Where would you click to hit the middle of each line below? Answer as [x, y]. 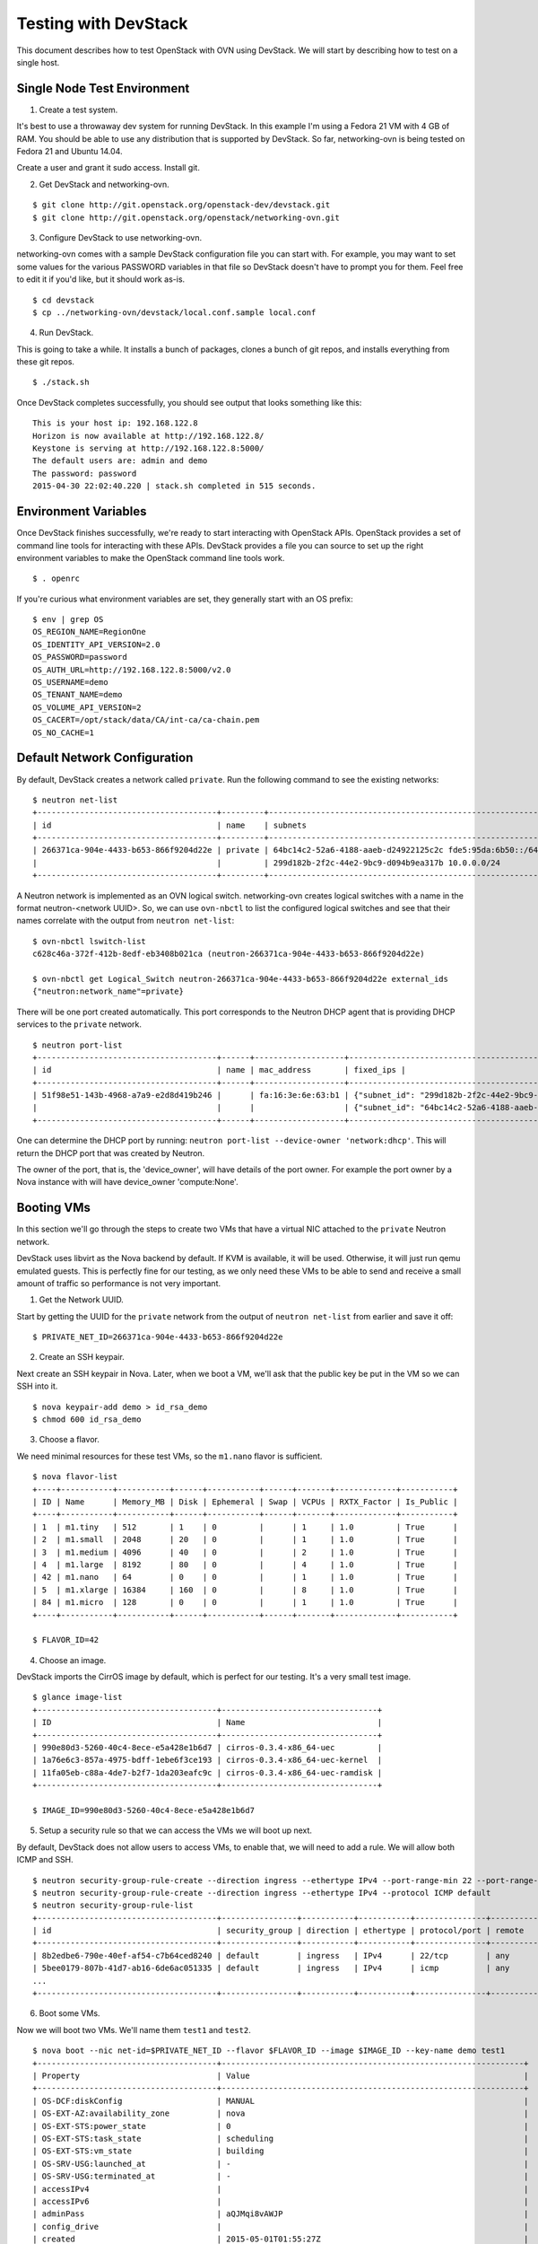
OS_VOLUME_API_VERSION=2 [87, 707]
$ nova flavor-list [75, 1477]
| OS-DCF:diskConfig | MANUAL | [281, 2101]
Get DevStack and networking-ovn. [104, 184]
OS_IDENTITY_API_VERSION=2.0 [96, 644]
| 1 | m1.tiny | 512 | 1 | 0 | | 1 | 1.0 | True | [245, 1527]
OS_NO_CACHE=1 [63, 732]
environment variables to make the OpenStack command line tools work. [151, 557]
